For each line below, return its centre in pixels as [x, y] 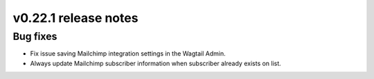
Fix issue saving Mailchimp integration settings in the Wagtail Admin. [128, 54]
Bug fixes [35, 36]
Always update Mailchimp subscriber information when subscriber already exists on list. [156, 63]
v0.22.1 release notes [75, 18]
